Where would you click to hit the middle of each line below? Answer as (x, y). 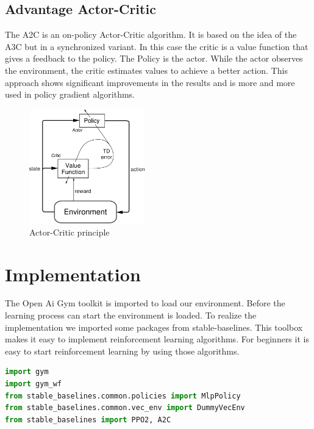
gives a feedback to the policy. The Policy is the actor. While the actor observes (154, 58)
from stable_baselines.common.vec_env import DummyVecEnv (125, 408)
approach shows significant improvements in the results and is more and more (150, 82)
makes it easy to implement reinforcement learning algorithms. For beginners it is (157, 339)
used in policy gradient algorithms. (70, 94)
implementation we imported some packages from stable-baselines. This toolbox (154, 327)
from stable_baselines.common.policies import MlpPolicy (123, 396)
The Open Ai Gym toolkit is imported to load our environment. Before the (145, 303)
